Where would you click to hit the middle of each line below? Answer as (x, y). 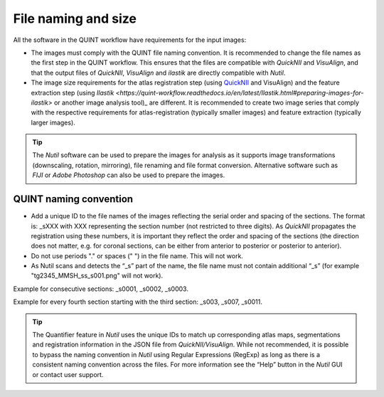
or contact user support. (68, 374)
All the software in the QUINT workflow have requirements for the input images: (130, 40)
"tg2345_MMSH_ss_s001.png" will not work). (97, 276)
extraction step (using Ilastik (73, 92)
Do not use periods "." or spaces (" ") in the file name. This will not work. (137, 255)
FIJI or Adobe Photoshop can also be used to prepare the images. (129, 175)
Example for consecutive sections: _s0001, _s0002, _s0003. (101, 289)
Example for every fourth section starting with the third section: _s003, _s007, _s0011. (138, 302)
